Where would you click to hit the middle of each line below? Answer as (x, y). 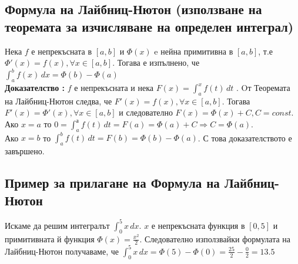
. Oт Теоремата (263, 88)
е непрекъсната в (61, 51)
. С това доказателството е (245, 138)
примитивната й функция (50, 238)
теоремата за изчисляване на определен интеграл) (149, 26)
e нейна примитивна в (194, 51)
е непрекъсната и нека (114, 88)
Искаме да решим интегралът (57, 225)
